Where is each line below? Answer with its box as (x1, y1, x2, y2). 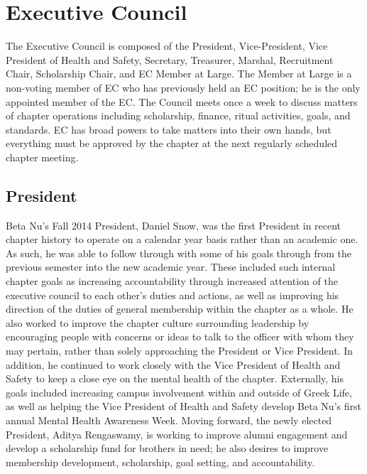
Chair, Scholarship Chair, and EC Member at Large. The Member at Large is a (6, 66, 352, 81)
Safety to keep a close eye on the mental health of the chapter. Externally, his (6, 371, 344, 386)
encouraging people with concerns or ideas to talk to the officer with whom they (6, 329, 354, 344)
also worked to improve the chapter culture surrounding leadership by (6, 315, 310, 330)
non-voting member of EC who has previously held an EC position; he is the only (6, 80, 361, 95)
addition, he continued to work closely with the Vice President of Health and (6, 357, 341, 372)
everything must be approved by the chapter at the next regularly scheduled (6, 136, 338, 151)
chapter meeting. (6, 149, 79, 164)
